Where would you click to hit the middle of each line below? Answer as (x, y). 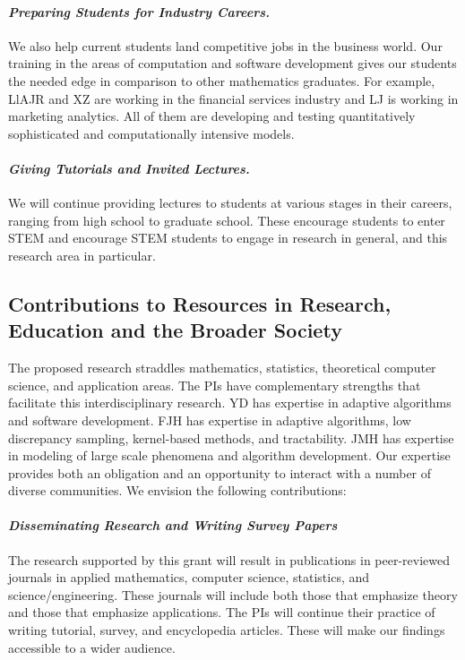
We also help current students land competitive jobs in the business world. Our (225, 45)
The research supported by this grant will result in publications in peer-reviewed (229, 559)
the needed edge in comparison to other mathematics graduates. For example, (222, 80)
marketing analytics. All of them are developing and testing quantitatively (212, 116)
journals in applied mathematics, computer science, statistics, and (189, 577)
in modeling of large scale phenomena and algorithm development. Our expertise (229, 455)
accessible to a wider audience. (92, 647)
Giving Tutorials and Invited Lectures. (129, 168)
